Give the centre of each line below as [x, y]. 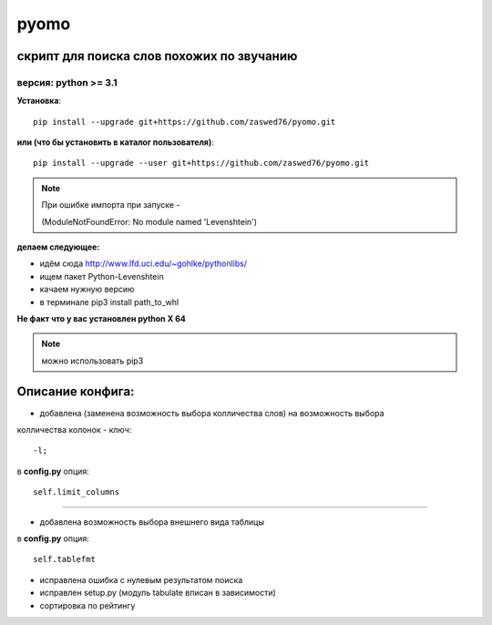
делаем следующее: [58, 247]
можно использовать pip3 [92, 361]
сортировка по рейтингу [87, 605]
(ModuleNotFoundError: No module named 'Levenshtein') [149, 221]
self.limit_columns [77, 492]
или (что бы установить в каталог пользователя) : [115, 142]
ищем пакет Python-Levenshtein [102, 276]
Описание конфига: [76, 391]
